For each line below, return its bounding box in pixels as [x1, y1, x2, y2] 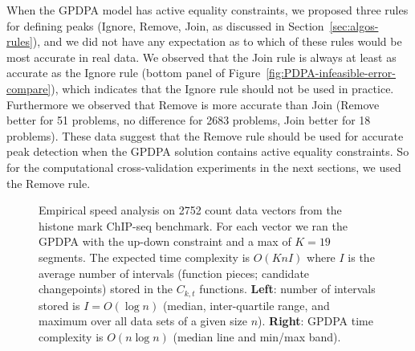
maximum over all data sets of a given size [39, 312, 247, 329]
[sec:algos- [329, 17, 379, 34]
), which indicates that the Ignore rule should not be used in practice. [51, 80, 394, 96]
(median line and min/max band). [173, 328, 341, 345]
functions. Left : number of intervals [199, 280, 376, 297]
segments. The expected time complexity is [39, 248, 250, 265]
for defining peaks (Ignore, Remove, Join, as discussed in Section [6, 17, 324, 34]
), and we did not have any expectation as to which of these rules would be [32, 33, 402, 50]
